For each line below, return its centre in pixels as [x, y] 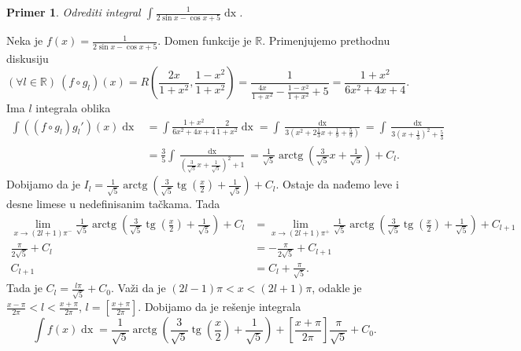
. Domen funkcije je [205, 40]
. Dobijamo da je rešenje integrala [220, 307]
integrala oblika [73, 108]
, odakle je [337, 288]
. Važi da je [139, 288]
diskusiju [28, 58]
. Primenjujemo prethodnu [326, 40]
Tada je [24, 288]
